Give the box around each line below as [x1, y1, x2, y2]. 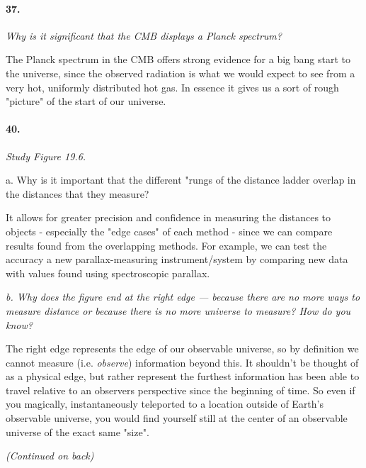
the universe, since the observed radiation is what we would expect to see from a [6, 65, 355, 80]
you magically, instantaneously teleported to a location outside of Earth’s [6, 396, 324, 411]
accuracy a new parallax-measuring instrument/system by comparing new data [6, 252, 348, 267]
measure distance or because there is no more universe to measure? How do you [6, 303, 351, 318]
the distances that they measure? [6, 186, 149, 201]
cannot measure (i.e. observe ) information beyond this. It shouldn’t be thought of [6, 355, 359, 369]
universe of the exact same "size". [6, 424, 149, 439]
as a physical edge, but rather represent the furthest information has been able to [6, 369, 360, 384]
